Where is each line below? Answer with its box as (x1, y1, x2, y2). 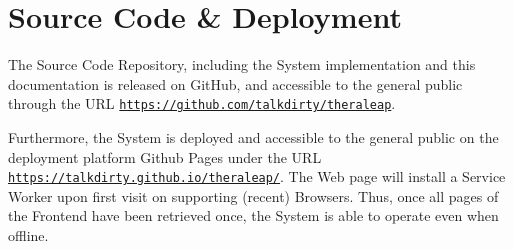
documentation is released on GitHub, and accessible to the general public (8, 73, 463, 94)
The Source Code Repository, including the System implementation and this (8, 54, 476, 75)
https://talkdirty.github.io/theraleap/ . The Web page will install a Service (8, 166, 506, 187)
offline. (8, 225, 49, 245)
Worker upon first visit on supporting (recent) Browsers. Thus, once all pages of (8, 185, 499, 206)
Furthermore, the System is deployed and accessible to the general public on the (8, 126, 499, 147)
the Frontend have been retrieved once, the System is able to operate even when (8, 205, 499, 226)
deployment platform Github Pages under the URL (8, 146, 322, 167)
